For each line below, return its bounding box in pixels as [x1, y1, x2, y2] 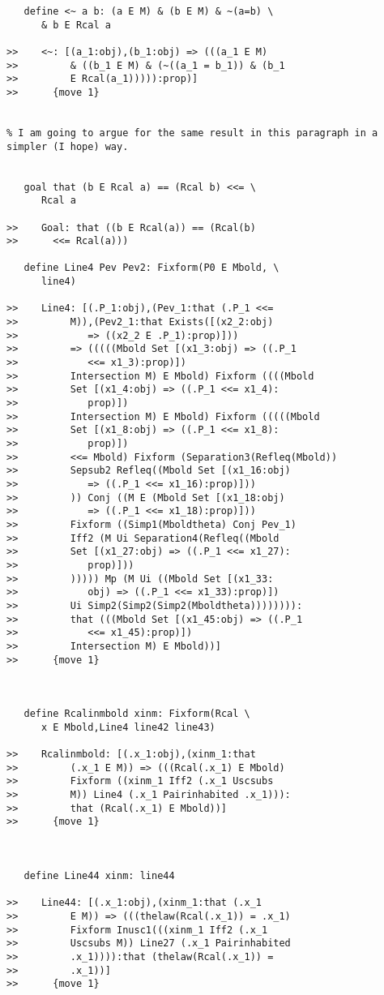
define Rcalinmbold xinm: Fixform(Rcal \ [23, 708, 250, 720]
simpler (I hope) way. [6, 140, 129, 152]
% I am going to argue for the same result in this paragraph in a [6, 127, 378, 139]
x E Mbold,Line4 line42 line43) [41, 721, 215, 733]
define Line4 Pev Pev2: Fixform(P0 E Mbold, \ [23, 262, 279, 274]
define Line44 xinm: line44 [23, 870, 175, 881]
